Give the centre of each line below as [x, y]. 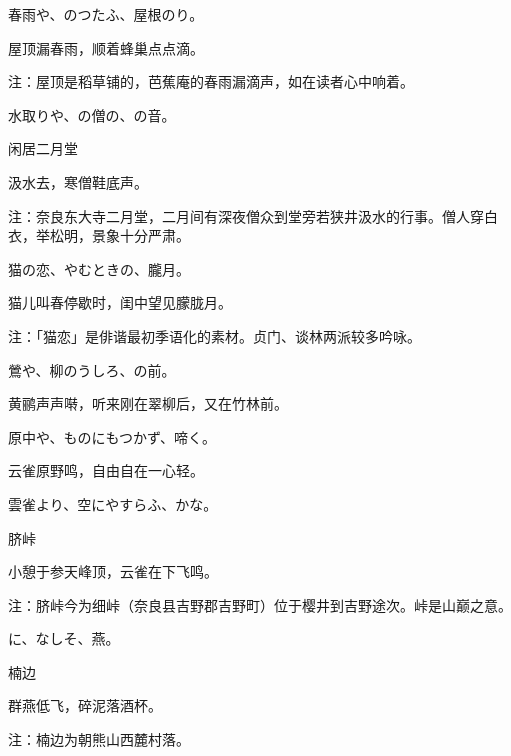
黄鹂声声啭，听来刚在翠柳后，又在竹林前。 [148, 403]
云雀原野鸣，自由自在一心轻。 [106, 470]
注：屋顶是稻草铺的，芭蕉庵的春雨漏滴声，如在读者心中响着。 [211, 81]
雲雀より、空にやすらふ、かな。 [113, 503]
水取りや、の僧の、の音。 [92, 114]
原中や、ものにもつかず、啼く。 [112, 436]
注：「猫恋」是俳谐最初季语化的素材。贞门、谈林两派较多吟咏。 [214, 335]
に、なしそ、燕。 [64, 638]
